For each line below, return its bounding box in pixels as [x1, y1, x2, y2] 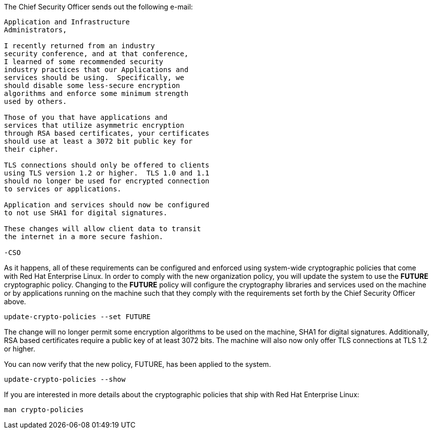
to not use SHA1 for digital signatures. [4, 209, 168, 217]
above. [4, 297, 26, 306]
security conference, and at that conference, [4, 50, 188, 58]
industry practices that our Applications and [4, 66, 188, 74]
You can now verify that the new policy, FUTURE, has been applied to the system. [4, 360, 271, 368]
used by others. [4, 97, 67, 105]
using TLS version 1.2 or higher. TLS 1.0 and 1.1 [4, 169, 210, 177]
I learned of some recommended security [4, 58, 164, 66]
